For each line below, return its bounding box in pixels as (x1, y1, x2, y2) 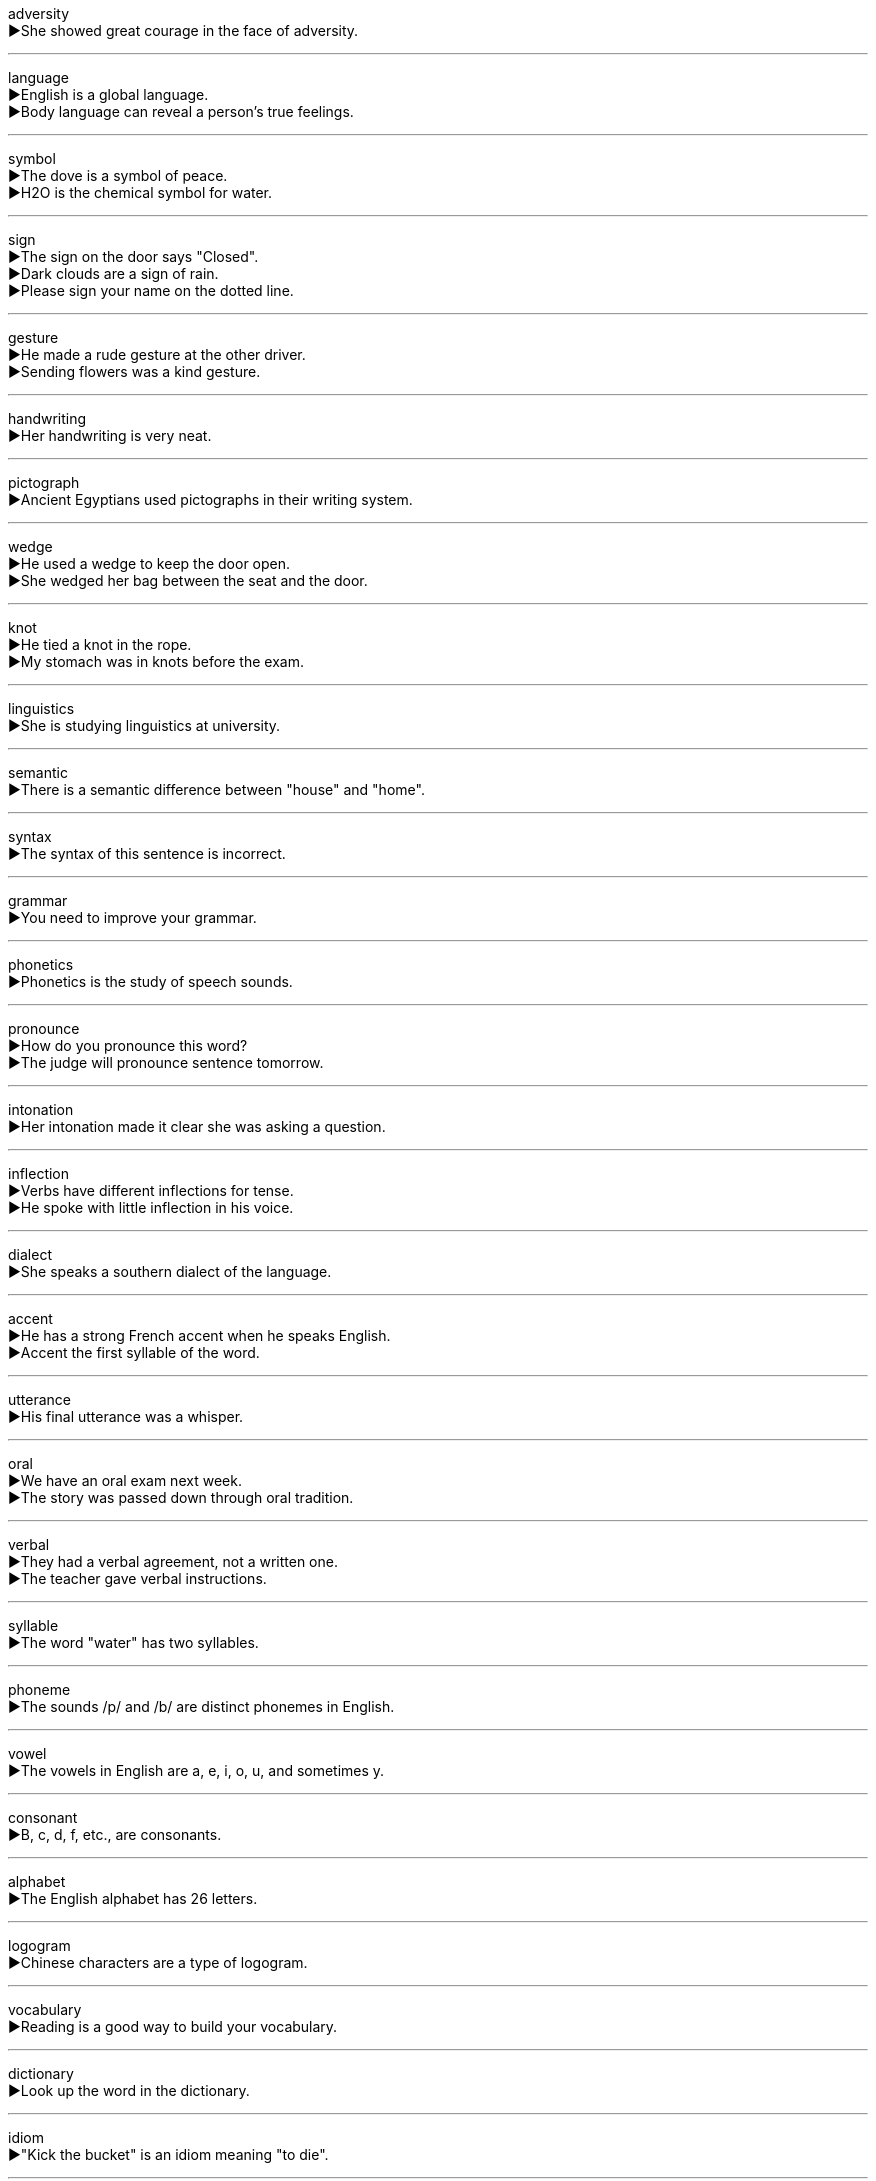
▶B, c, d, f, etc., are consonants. (8, 1826, 222, 1843)
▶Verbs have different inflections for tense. (8, 1182, 294, 1199)
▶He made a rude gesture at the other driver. (8, 346, 306, 363)
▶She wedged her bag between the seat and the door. (8, 572, 368, 589)
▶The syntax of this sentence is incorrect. (8, 845, 286, 862)
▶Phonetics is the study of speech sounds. (8, 973, 293, 990)
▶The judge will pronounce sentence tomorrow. (8, 1054, 324, 1071)
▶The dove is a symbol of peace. (8, 167, 228, 184)
